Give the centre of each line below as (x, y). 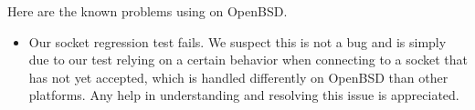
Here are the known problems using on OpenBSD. (148, 11)
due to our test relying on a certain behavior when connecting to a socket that (248, 60)
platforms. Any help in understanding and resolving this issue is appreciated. (244, 95)
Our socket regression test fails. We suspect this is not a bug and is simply (237, 41)
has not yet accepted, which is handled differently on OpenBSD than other (238, 77)
